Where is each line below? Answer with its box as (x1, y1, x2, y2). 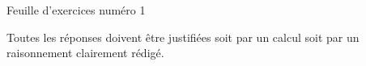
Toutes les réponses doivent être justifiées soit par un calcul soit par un (6, 28, 360, 45)
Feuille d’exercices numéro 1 (6, 2, 146, 18)
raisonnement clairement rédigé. (6, 44, 164, 61)
